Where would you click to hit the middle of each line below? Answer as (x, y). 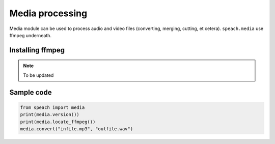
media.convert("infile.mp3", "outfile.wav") (77, 129)
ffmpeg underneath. (31, 35)
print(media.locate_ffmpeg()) (58, 122)
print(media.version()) (50, 115)
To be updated (38, 75)
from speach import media (52, 107)
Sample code (31, 92)
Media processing (48, 13)
